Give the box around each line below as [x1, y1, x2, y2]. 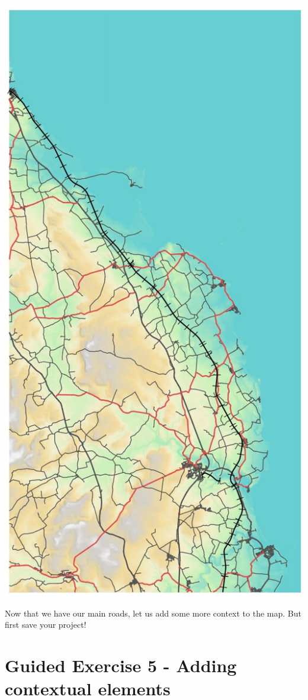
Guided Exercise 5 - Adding [5, 653, 237, 678]
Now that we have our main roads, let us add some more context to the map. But [5, 607, 301, 619]
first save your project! [5, 618, 86, 631]
